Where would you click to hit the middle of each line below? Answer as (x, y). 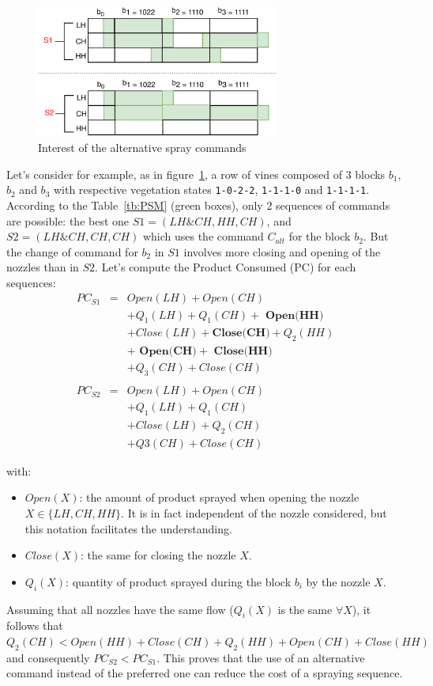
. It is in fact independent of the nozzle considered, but (254, 512)
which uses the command (203, 236)
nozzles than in (43, 267)
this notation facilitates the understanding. (128, 528)
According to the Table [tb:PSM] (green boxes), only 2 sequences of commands (198, 205)
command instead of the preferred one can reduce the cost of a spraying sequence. (205, 673)
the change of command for (72, 251)
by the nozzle (338, 581)
